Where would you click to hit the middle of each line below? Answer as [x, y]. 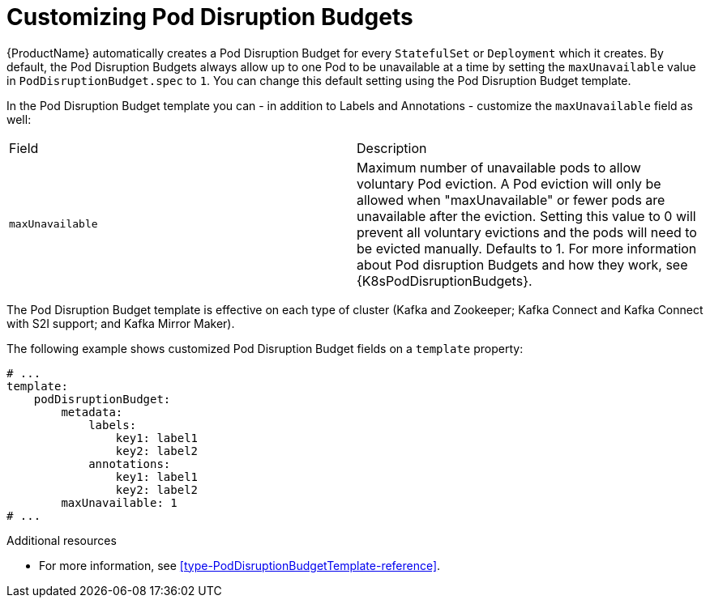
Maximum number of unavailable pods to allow [499, 167]
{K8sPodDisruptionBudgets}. [445, 281]
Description [392, 148]
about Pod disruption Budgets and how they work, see [522, 264]
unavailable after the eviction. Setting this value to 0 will [526, 216]
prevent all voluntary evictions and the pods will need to [527, 232]
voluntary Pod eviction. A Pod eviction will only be [509, 183]
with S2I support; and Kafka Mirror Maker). [121, 323]
